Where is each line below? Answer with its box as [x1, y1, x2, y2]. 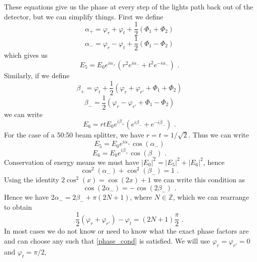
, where [129, 192, 152, 202]
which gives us [4, 50, 48, 60]
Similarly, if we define [4, 70, 70, 80]
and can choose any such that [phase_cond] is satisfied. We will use [4, 235, 210, 246]
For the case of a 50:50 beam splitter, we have [4, 129, 144, 139]
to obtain [4, 201, 32, 212]
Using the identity [4, 174, 59, 185]
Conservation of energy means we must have [4, 156, 139, 167]
